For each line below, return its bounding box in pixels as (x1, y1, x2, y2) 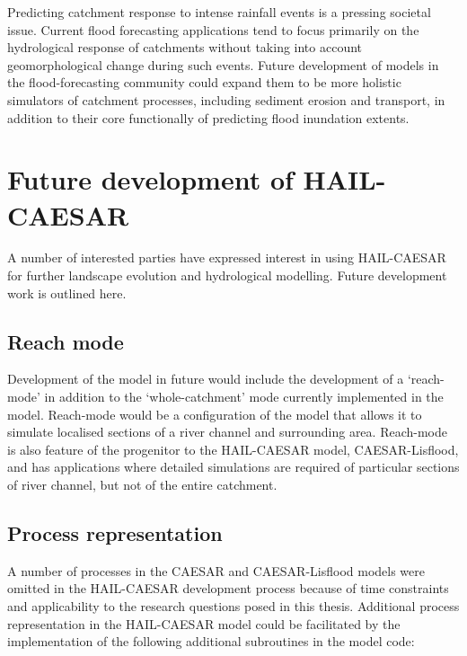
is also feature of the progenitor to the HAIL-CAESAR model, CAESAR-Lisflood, (7, 439, 459, 458)
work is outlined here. (7, 283, 127, 302)
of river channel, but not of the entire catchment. (7, 475, 278, 494)
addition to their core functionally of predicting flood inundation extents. (7, 108, 410, 127)
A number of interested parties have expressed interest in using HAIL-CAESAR (7, 248, 446, 267)
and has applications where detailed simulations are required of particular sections (7, 457, 460, 476)
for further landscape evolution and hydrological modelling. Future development (7, 266, 447, 285)
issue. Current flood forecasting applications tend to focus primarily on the (7, 20, 419, 39)
